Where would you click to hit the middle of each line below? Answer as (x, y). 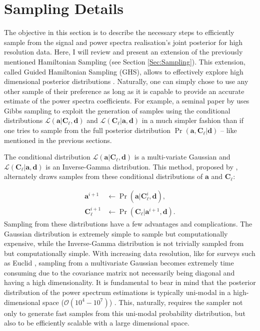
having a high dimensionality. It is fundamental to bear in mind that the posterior (130, 282)
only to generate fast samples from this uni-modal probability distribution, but (125, 313)
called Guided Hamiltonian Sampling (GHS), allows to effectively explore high (124, 71)
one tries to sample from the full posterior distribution (87, 130)
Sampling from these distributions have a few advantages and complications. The (128, 223)
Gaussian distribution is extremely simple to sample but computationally (116, 233)
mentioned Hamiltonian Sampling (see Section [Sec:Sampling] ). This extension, (125, 61)
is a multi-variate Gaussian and (182, 157)
